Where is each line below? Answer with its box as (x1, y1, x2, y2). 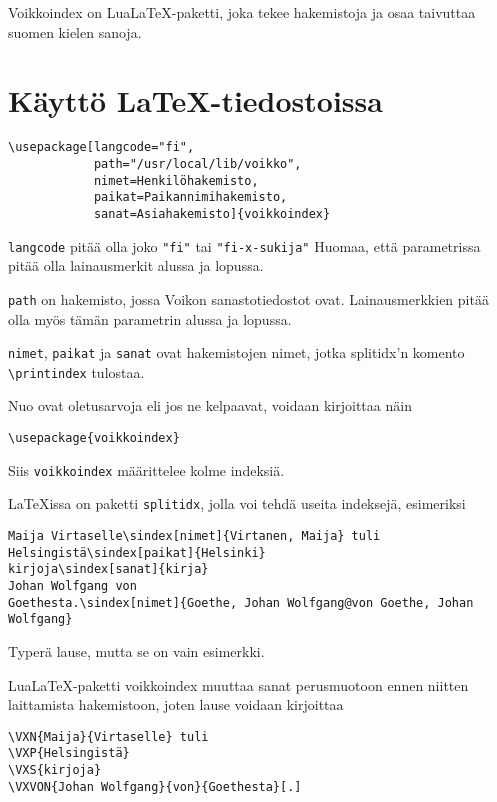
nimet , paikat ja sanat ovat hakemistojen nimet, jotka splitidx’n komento (8, 342, 465, 363)
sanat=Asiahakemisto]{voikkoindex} (93, 206, 331, 221)
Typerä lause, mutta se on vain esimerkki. (8, 640, 265, 661)
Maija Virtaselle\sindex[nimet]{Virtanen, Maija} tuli (8, 528, 381, 543)
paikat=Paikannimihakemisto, (93, 190, 288, 205)
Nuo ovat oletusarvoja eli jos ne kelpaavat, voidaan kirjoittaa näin (8, 395, 412, 416)
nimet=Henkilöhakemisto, (93, 173, 259, 188)
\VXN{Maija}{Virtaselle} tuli (8, 729, 209, 744)
